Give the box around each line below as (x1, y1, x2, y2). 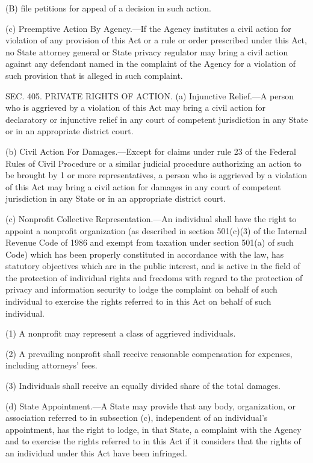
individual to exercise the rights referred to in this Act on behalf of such (5, 295, 271, 308)
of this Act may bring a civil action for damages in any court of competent (5, 180, 281, 193)
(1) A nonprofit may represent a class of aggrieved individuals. (5, 327, 236, 340)
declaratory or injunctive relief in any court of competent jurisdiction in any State (5, 113, 308, 125)
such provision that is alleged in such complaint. (5, 69, 183, 81)
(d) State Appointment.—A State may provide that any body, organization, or (5, 399, 296, 412)
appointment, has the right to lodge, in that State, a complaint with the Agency (5, 423, 302, 435)
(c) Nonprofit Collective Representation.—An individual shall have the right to (5, 212, 297, 225)
